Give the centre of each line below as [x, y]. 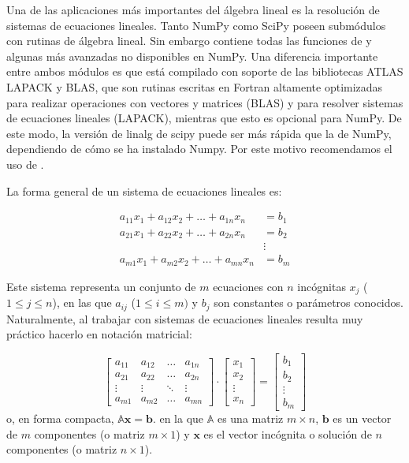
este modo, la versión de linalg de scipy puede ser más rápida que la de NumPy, [199, 133]
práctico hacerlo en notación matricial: [99, 334]
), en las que [82, 302]
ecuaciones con [248, 286]
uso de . [25, 164]
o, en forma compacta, [60, 418]
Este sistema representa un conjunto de [101, 286]
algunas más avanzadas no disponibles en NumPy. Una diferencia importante [192, 56]
